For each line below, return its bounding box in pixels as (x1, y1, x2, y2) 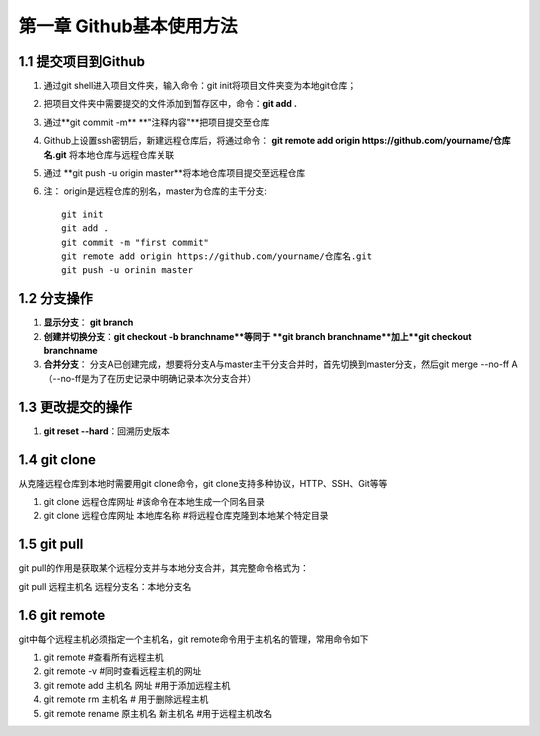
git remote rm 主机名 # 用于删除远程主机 (43, 693, 209, 705)
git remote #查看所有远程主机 (43, 651, 164, 664)
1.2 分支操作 (18, 290, 94, 307)
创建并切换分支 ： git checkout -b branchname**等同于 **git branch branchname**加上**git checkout (43, 330, 472, 342)
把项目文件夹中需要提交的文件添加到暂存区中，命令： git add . (43, 98, 297, 110)
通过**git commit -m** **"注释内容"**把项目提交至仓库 (43, 116, 270, 128)
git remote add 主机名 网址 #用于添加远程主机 (43, 679, 231, 691)
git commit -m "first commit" (61, 236, 210, 248)
